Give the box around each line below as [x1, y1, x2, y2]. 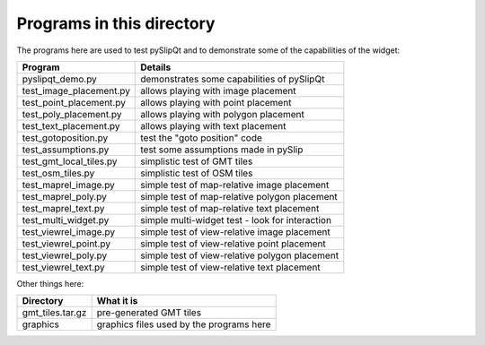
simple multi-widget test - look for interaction [140, 213, 332, 226]
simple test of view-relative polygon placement [140, 249, 339, 262]
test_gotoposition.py [22, 131, 109, 143]
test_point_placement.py [22, 96, 126, 108]
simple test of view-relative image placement [140, 225, 331, 237]
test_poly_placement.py [22, 108, 122, 120]
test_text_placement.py [22, 119, 120, 132]
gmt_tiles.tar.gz [22, 306, 87, 319]
